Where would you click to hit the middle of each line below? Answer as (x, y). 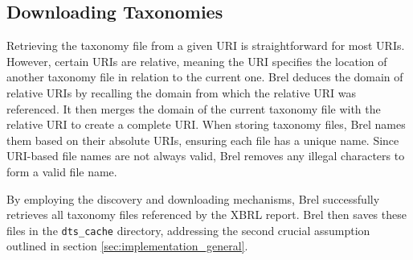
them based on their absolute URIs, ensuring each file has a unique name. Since (203, 140)
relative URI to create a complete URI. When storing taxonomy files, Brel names (206, 124)
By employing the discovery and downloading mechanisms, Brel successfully (193, 198)
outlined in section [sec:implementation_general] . (127, 246)
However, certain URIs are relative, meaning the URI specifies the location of (197, 61)
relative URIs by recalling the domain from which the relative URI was (182, 92)
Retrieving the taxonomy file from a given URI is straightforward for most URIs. (206, 45)
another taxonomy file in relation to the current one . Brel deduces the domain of (205, 77)
